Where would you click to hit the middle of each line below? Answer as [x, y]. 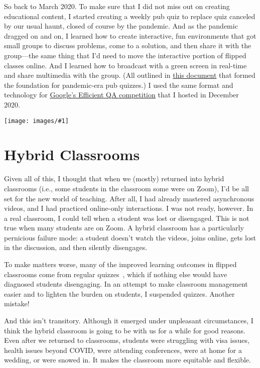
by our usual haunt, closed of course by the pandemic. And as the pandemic [121, 26]
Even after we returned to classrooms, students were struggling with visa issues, [127, 340]
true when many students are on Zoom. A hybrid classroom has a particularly [124, 228]
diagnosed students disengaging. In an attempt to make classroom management [126, 284]
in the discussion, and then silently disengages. [76, 247]
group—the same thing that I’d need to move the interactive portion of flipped [125, 55]
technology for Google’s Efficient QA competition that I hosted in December [121, 95]
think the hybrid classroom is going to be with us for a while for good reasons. [125, 330]
